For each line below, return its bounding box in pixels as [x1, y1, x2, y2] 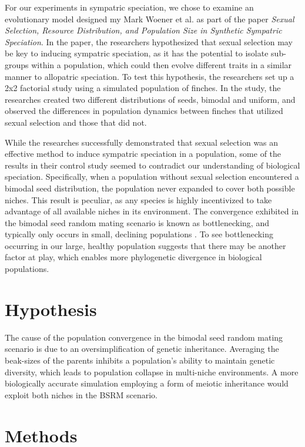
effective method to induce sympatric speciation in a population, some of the [5, 147, 281, 160]
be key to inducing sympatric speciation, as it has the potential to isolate [5, 47, 269, 59]
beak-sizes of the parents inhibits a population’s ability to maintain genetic [5, 354, 275, 366]
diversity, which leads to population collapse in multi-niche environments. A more [5, 365, 299, 378]
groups [5, 58, 29, 70]
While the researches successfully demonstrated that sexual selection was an [5, 136, 279, 148]
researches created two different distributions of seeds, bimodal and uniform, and [5, 93, 296, 105]
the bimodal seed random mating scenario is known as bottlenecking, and [5, 216, 269, 228]
